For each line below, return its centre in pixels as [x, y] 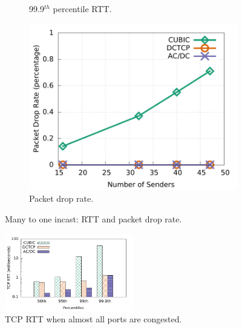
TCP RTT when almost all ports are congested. [93, 319]
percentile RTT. [82, 8]
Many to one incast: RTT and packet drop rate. [93, 218]
